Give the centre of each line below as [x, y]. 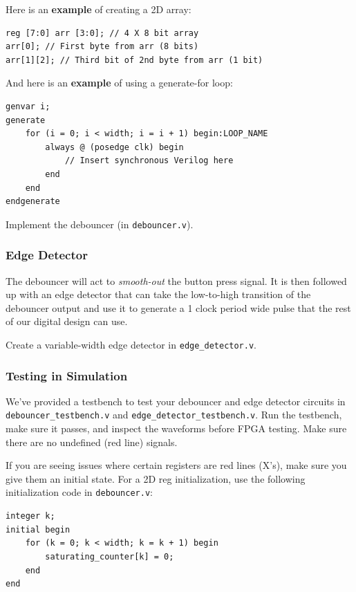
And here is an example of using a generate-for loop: [119, 83]
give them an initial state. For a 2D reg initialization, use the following [156, 478]
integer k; [30, 516]
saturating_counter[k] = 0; [110, 556]
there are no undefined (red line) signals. [92, 442]
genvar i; [28, 106]
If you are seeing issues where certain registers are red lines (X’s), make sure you [176, 465]
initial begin [38, 529]
